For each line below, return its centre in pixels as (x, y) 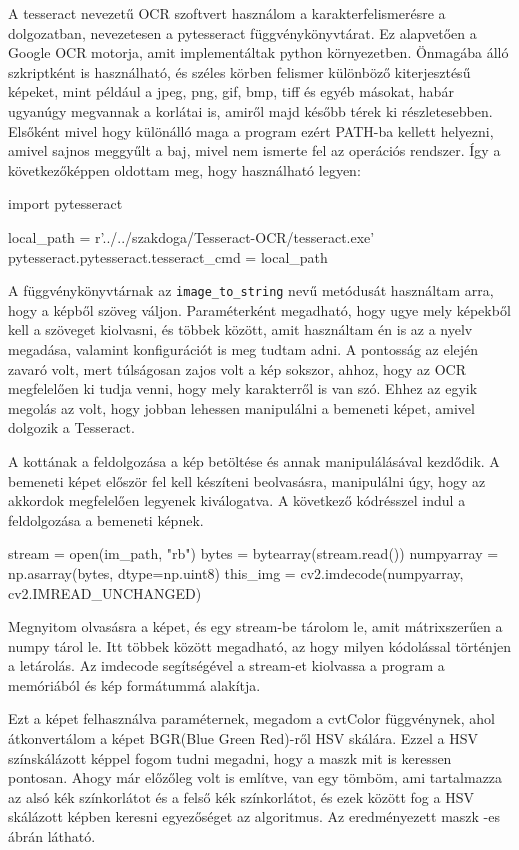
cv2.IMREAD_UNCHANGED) (105, 592)
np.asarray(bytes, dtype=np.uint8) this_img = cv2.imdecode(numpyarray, (236, 572)
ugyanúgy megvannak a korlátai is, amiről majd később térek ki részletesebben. (250, 110)
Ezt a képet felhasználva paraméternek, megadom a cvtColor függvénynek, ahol (251, 718)
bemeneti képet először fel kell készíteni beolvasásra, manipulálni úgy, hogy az (247, 480)
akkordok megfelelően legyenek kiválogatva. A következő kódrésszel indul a (237, 500)
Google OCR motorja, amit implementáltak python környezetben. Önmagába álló (258, 52)
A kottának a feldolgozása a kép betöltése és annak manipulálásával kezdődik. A (254, 460)
